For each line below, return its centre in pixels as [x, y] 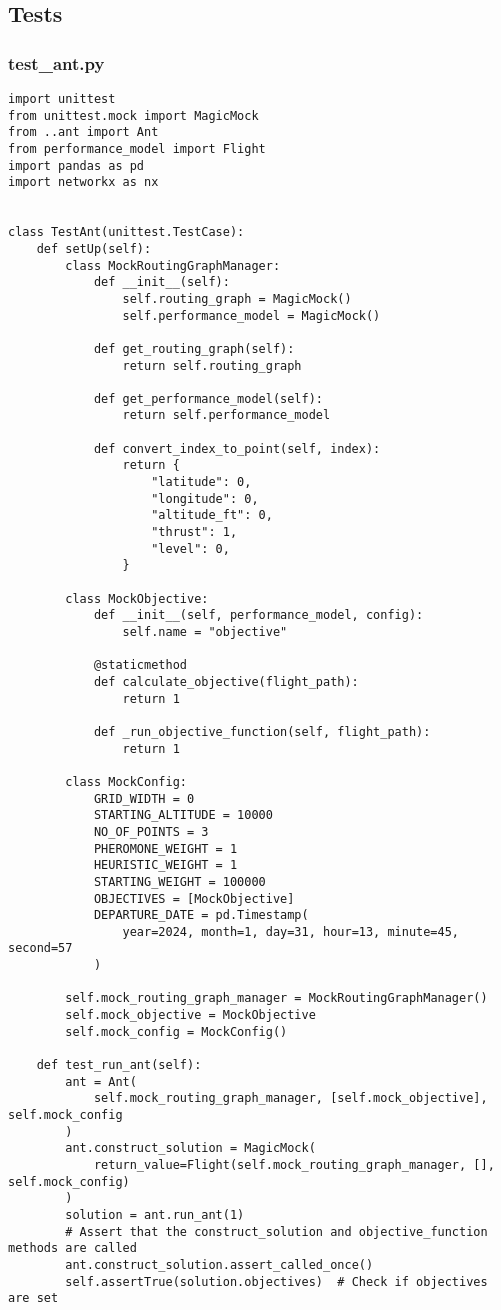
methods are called [72, 1248]
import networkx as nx [83, 182]
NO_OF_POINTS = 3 [151, 831]
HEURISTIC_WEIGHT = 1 [165, 865]
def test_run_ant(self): [119, 1065]
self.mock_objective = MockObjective [190, 1015]
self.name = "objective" [205, 632]
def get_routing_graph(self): [194, 348]
